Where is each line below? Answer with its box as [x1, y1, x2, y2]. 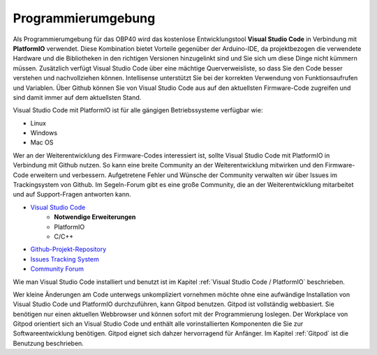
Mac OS [30, 138, 54, 146]
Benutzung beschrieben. [13, 339, 84, 347]
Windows [30, 129, 58, 137]
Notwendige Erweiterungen [54, 213, 136, 221]
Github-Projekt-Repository [30, 245, 107, 254]
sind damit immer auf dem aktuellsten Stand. [13, 93, 142, 101]
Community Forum [30, 265, 84, 273]
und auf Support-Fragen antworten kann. [13, 190, 132, 199]
